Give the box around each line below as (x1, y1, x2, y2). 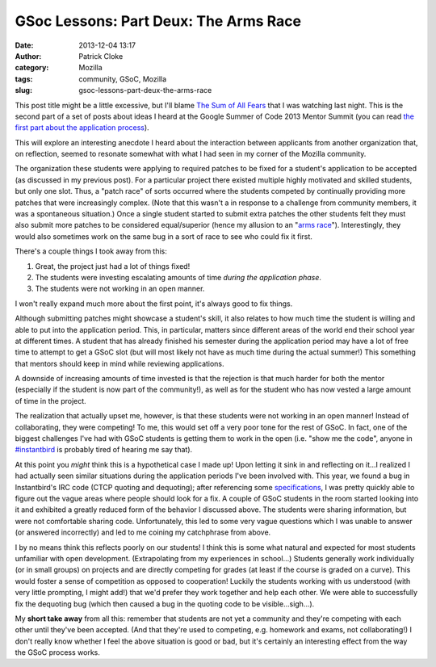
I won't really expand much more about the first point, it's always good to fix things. (15, 299, 293, 308)
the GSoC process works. (15, 648, 101, 657)
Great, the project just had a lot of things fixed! (35, 261, 191, 271)
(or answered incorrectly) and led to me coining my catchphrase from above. (15, 527, 271, 537)
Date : (15, 40, 34, 50)
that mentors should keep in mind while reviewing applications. (15, 359, 225, 368)
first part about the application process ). (15, 123, 149, 132)
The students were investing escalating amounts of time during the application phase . (35, 272, 322, 282)
